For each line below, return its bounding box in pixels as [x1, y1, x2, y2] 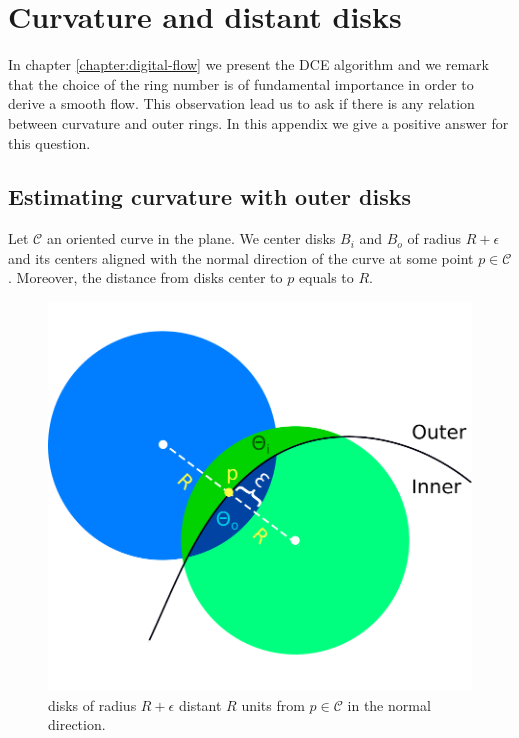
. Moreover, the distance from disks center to [8, 267, 283, 288]
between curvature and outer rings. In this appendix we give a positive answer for [8, 112, 509, 133]
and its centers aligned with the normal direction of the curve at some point [8, 247, 474, 268]
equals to [298, 267, 354, 288]
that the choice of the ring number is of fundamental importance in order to [8, 73, 474, 94]
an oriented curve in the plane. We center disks [46, 228, 336, 249]
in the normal [347, 694, 431, 715]
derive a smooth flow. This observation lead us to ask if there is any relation [8, 93, 475, 114]
